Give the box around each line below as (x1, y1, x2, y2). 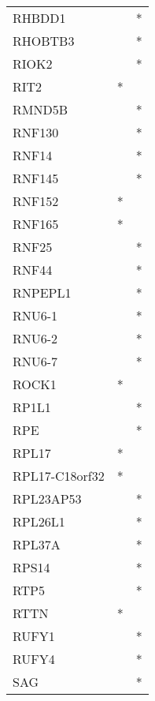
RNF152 (13, 192, 59, 210)
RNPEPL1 (13, 283, 72, 302)
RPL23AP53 (13, 489, 82, 508)
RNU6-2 (13, 329, 58, 347)
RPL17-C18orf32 (13, 467, 105, 485)
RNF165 (13, 215, 59, 233)
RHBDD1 (13, 9, 66, 27)
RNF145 (13, 169, 59, 187)
